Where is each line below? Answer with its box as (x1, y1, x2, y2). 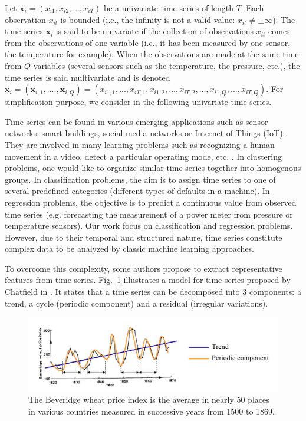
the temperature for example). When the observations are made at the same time (5, 48, 299, 60)
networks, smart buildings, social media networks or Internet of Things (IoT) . (5, 127, 288, 139)
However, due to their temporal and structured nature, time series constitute (5, 231, 282, 243)
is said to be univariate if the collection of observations (55, 25, 254, 37)
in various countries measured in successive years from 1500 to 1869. (28, 404, 275, 417)
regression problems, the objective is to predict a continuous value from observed (5, 196, 297, 208)
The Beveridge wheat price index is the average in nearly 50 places (28, 393, 269, 406)
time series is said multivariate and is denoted (5, 71, 170, 83)
